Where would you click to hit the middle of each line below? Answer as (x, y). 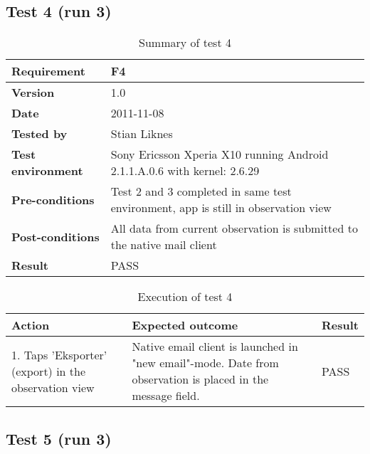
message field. (166, 396)
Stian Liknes (142, 134)
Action (31, 325)
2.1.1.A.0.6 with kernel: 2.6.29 (185, 171)
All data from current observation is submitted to (234, 228)
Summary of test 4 (185, 43)
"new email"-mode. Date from (205, 363)
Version (33, 93)
